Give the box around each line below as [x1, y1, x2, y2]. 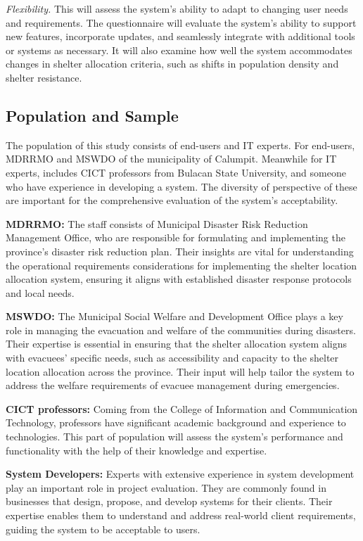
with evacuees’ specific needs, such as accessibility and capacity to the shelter [6, 350, 339, 365]
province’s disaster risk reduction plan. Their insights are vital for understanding [6, 243, 354, 258]
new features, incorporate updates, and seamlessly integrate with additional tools [6, 29, 355, 44]
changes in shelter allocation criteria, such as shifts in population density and [6, 56, 339, 71]
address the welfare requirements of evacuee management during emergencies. [6, 378, 340, 393]
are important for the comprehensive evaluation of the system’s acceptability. [6, 193, 338, 208]
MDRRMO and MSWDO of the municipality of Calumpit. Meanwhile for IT [6, 151, 337, 166]
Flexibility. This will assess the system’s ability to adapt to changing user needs [6, 1, 348, 15]
